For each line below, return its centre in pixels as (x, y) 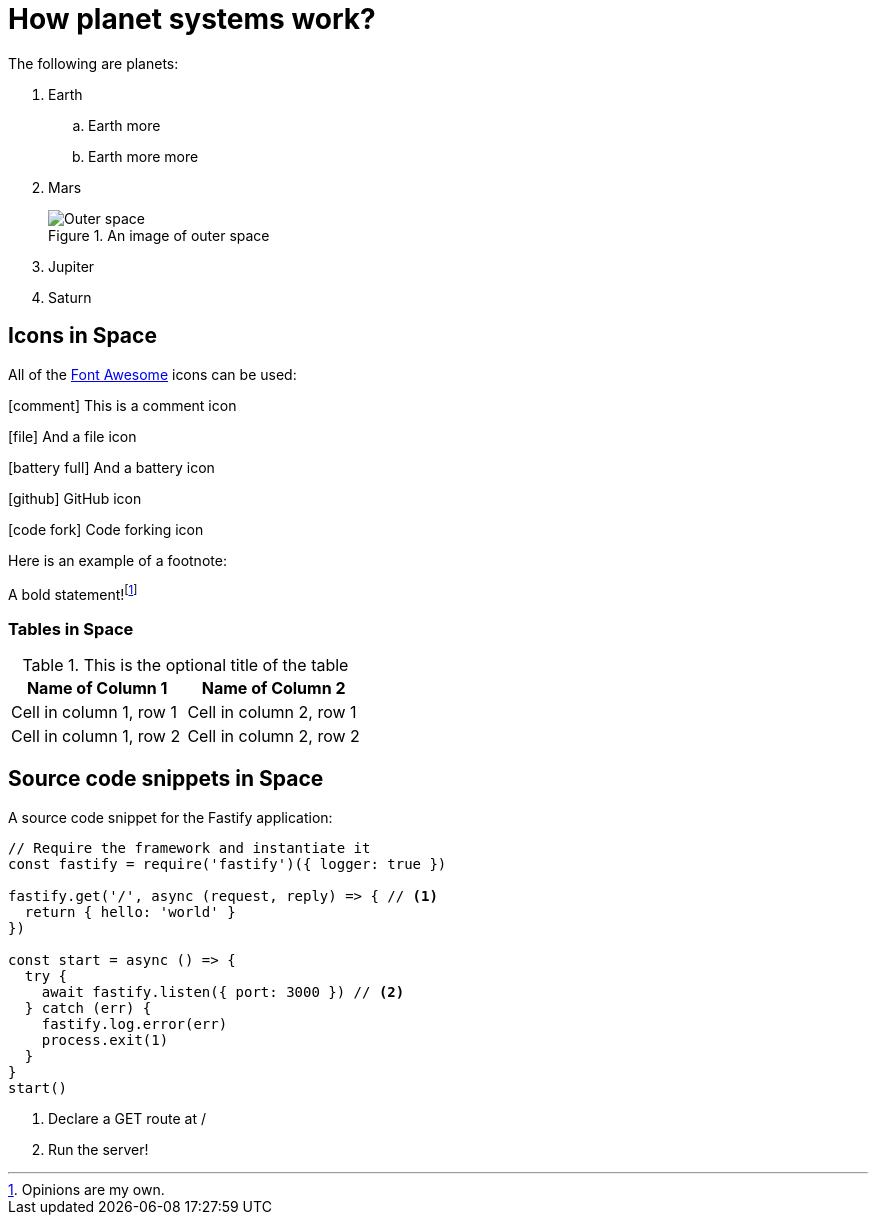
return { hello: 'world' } (130, 911)
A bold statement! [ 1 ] (73, 592)
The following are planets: (93, 63)
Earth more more (143, 156)
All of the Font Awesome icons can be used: (152, 374)
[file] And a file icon (72, 436)
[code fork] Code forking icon (106, 529)
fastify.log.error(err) (134, 1023)
